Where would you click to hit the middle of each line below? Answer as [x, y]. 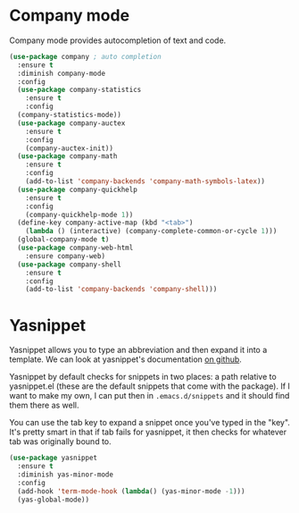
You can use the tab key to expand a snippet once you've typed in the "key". [149, 423]
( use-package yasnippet [54, 458]
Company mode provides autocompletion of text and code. [118, 40]
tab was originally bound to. [60, 442]
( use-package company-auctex [71, 123]
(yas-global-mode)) [54, 500]
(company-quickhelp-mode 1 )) [79, 214]
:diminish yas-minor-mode [66, 475]
